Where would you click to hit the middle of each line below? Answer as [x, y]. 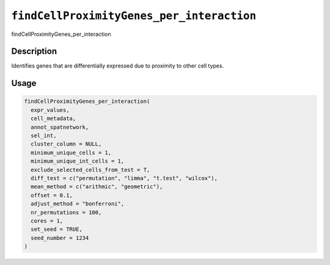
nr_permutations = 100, [66, 212]
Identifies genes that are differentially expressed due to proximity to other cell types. [118, 66]
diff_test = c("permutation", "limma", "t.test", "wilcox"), [124, 178]
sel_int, [44, 136]
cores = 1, [47, 221]
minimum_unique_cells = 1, [71, 153]
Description [34, 51]
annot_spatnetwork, [60, 127]
